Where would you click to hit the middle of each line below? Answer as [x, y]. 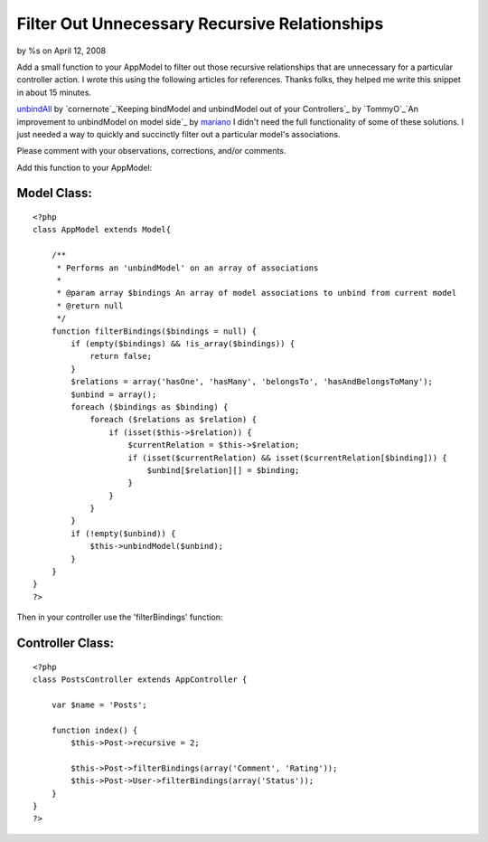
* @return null [90, 306]
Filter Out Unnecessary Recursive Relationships [200, 24]
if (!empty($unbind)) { [123, 533]
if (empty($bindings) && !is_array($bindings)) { [183, 343]
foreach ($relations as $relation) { [174, 420]
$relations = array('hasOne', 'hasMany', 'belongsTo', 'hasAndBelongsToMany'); [252, 382]
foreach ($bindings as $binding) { [150, 407]
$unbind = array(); [114, 394]
